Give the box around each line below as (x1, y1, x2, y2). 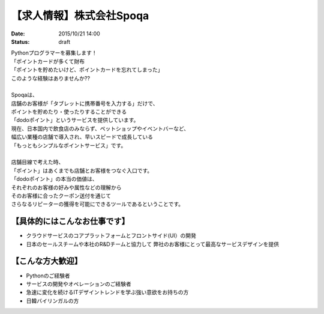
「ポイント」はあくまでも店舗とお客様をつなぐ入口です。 (11, 167, 153, 174)
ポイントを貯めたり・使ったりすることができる (11, 108, 127, 115)
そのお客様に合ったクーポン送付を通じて (11, 192, 111, 199)
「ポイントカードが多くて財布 (11, 58, 85, 65)
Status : (11, 38, 30, 45)
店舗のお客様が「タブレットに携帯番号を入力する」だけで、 (11, 100, 158, 107)
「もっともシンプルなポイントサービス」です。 (11, 142, 127, 149)
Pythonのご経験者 (26, 272, 70, 279)
